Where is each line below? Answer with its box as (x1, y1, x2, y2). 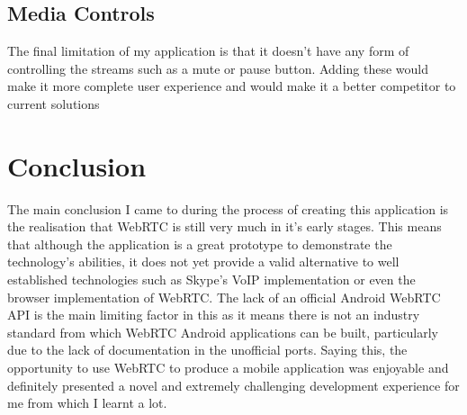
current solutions (7, 94, 100, 113)
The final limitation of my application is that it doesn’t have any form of (7, 41, 409, 60)
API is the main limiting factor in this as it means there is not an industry (7, 305, 420, 324)
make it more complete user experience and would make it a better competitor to (7, 77, 456, 95)
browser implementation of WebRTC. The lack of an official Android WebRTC (7, 287, 441, 306)
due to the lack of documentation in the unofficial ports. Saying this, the (7, 340, 408, 359)
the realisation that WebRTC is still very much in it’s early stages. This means (7, 217, 442, 236)
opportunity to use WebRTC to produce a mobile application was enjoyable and (7, 358, 449, 377)
